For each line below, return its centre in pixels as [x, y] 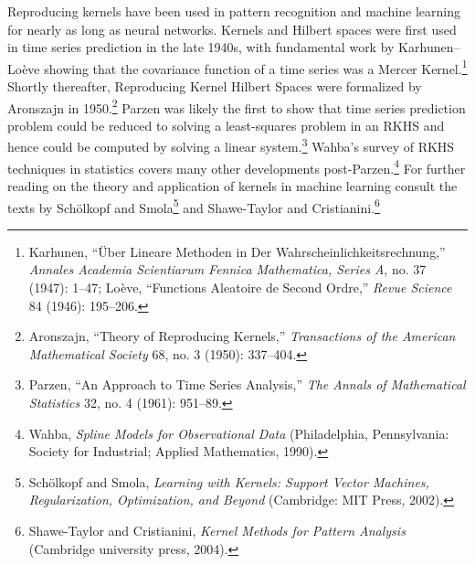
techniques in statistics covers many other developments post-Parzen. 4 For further [237, 166]
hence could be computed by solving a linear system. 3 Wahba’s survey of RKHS [231, 145]
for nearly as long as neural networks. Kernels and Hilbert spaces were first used [232, 29]
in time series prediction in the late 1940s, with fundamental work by [201, 47]
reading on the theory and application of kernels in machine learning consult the [232, 185]
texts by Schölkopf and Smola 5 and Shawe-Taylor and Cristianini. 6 [194, 206]
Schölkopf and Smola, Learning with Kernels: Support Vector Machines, [229, 481]
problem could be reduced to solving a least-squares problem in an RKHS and [226, 125]
